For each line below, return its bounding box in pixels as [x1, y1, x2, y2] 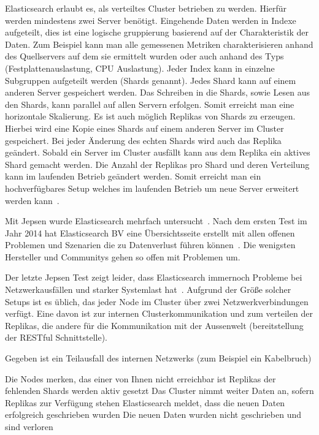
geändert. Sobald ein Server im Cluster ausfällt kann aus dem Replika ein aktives [5, 146, 310, 159]
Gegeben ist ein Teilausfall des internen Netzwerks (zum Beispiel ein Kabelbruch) [5, 352, 312, 365]
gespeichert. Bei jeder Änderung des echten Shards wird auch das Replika [5, 134, 282, 146]
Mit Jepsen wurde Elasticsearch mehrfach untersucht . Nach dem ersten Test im [5, 214, 307, 227]
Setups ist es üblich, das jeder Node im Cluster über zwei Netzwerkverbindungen [5, 295, 309, 308]
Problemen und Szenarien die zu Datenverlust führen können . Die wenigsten [5, 238, 296, 251]
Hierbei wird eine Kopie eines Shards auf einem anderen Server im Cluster [5, 121, 284, 134]
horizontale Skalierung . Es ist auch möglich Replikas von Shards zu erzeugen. [5, 110, 296, 123]
